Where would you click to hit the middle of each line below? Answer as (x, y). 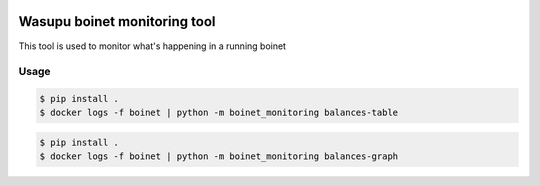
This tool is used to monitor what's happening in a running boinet (152, 46)
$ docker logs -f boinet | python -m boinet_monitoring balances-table (219, 113)
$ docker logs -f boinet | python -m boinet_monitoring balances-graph (219, 156)
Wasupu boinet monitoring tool (117, 21)
